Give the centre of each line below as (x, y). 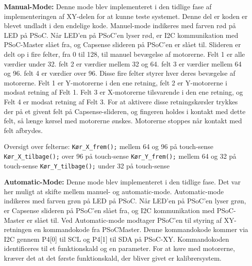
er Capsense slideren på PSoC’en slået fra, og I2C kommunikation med (109, 210)
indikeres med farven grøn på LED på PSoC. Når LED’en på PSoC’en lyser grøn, (125, 201)
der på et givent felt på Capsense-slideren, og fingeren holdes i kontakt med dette (125, 111)
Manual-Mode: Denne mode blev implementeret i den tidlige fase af (108, 6)
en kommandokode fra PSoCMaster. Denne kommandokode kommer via (141, 229)
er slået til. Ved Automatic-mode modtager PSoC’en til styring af (124, 220)
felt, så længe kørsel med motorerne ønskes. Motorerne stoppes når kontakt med (123, 121)
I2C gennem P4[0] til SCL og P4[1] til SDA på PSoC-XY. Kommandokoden (117, 239)
